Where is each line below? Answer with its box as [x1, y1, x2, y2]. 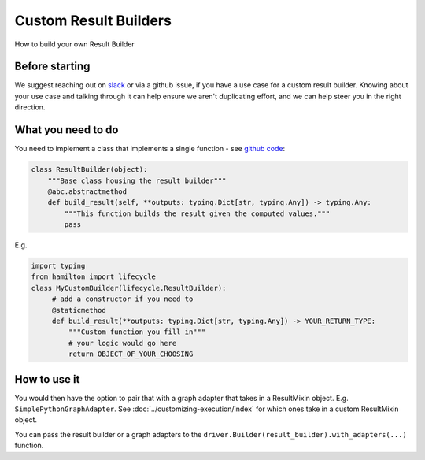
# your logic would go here [68, 339, 177, 347]
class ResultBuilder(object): [31, 165, 148, 174]
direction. [14, 102, 46, 112]
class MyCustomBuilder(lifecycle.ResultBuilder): [31, 284, 227, 292]
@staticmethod [51, 306, 106, 314]
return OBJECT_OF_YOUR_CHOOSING [68, 350, 194, 358]
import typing [31, 262, 86, 271]
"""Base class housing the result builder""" [47, 176, 227, 185]
